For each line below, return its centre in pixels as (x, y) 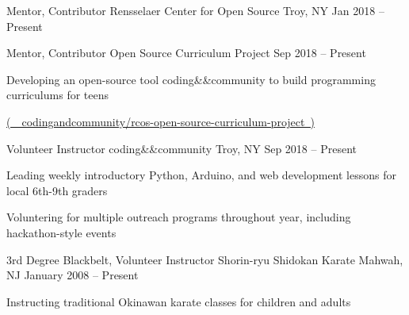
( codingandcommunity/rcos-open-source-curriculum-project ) (161, 121)
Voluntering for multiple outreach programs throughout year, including (179, 217)
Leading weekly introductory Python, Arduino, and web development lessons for (201, 175)
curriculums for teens (57, 95)
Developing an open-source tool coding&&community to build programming (191, 79)
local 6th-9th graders (57, 190)
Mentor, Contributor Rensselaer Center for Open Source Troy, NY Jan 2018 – (195, 10)
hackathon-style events (61, 232)
